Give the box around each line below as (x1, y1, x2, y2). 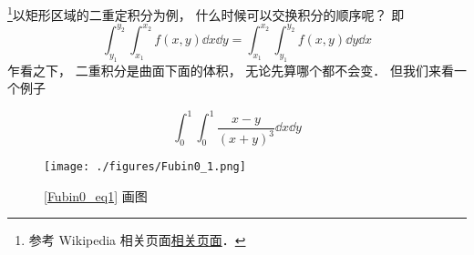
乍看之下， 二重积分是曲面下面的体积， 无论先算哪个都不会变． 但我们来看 (7, 60, 454, 79)
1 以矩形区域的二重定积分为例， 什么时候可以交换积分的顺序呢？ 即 (7, 3, 405, 24)
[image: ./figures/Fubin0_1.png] (44, 160, 246, 174)
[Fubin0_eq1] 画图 (44, 186, 148, 205)
